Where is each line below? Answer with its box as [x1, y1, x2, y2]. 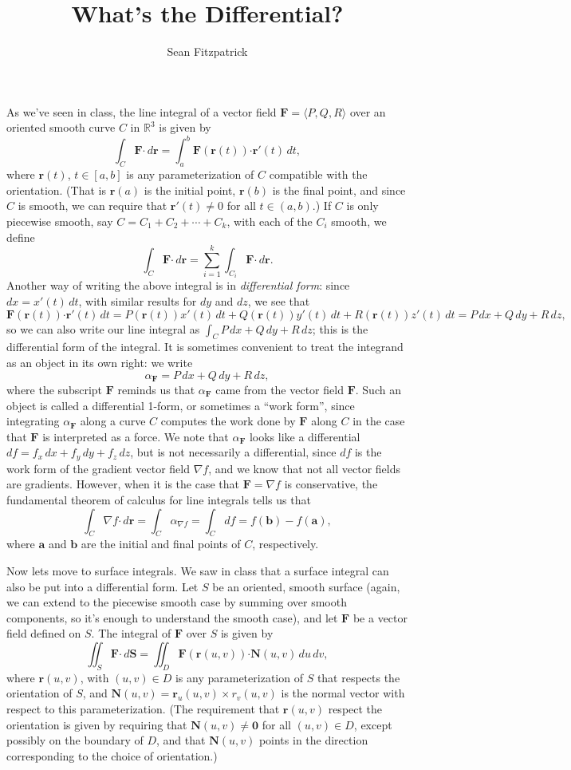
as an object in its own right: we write [6, 353, 193, 370]
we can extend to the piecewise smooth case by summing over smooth [6, 594, 347, 610]
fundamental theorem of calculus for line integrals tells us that [6, 492, 311, 508]
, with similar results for [78, 293, 197, 309]
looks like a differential [249, 428, 360, 444]
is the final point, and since [272, 181, 406, 198]
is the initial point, [144, 181, 236, 198]
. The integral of [91, 625, 171, 642]
